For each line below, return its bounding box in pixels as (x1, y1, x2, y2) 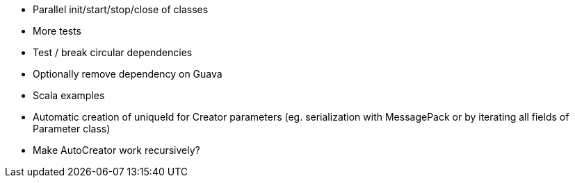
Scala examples (33, 89, 105, 101)
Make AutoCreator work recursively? (33, 144, 200, 156)
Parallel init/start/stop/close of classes (33, 3, 209, 15)
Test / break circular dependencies (33, 46, 193, 58)
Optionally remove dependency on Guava (33, 68, 222, 80)
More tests (33, 25, 82, 37)
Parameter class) (33, 123, 111, 134)
